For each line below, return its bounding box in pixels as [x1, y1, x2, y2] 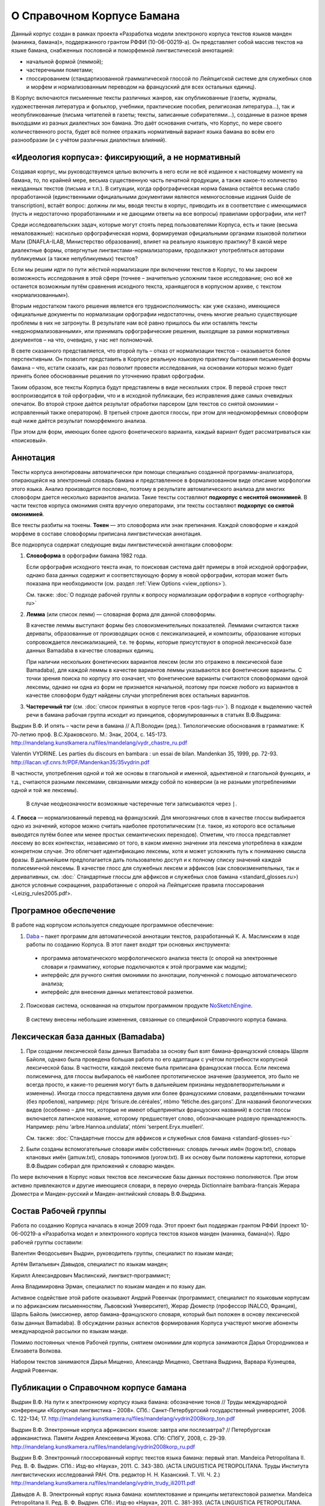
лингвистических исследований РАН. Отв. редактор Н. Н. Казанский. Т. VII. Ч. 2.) [11, 1470, 221, 1478]
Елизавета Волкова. [11, 1347, 63, 1354]
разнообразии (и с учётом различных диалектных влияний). [11, 136, 167, 144]
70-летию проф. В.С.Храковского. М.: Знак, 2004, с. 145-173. [11, 731, 168, 738]
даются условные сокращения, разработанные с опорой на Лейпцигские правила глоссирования [11, 881, 264, 889]
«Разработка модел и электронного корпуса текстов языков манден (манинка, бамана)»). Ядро [42, 1230, 290, 1237]
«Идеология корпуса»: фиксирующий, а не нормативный [11, 152, 241, 163]
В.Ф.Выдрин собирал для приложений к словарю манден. [26, 1162, 176, 1169]
